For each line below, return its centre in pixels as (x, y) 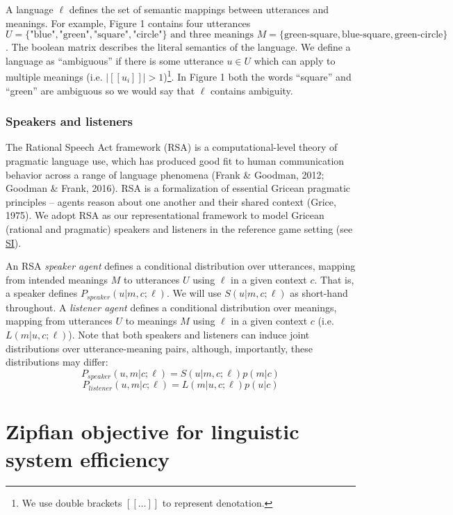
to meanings (151, 321)
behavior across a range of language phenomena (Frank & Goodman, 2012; (165, 174)
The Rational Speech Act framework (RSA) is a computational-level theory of (172, 147)
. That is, (334, 279)
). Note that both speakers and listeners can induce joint (189, 335)
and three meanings (212, 35)
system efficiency (88, 458)
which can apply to (295, 60)
